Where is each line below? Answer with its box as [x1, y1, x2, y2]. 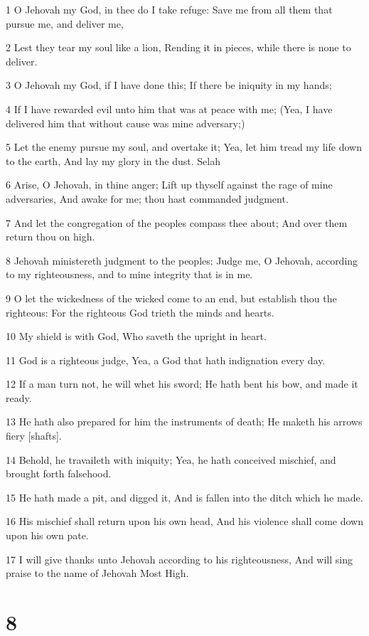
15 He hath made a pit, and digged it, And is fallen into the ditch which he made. [6, 489, 363, 504]
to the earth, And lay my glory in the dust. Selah [6, 153, 220, 168]
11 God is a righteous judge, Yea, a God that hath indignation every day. [6, 352, 326, 367]
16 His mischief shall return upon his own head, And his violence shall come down [6, 514, 363, 529]
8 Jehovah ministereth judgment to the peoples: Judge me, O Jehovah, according [6, 253, 358, 267]
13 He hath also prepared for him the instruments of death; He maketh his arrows [6, 414, 363, 429]
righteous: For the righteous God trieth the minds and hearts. [6, 304, 274, 319]
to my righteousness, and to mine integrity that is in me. [6, 267, 253, 282]
